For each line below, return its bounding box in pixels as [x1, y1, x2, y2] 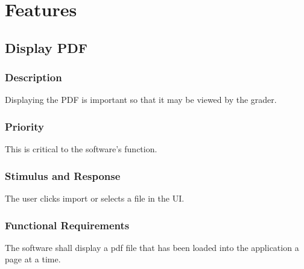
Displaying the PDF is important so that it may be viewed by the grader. [5, 93, 277, 106]
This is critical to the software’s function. [5, 143, 157, 155]
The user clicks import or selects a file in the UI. [5, 192, 185, 204]
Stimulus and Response [5, 168, 121, 183]
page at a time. [5, 253, 61, 265]
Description [5, 70, 62, 85]
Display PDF [5, 38, 87, 57]
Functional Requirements [5, 217, 130, 232]
